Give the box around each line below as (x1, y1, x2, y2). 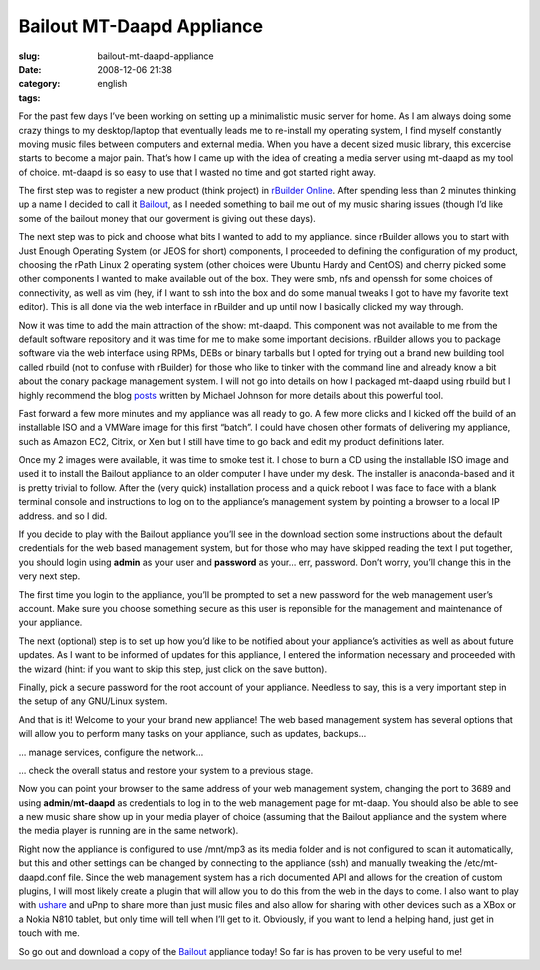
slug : (18, 50, 40, 62)
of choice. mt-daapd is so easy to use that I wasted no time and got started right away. (18, 166, 377, 178)
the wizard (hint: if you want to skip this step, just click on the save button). (18, 663, 328, 675)
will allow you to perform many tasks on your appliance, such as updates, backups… (18, 728, 367, 740)
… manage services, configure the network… (18, 746, 204, 758)
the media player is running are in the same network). (18, 825, 239, 837)
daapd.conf (18, 871, 67, 883)
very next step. (18, 570, 81, 582)
